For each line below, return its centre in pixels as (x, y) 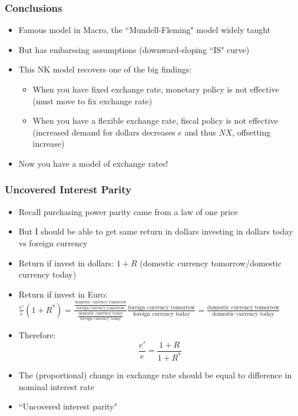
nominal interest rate (56, 386)
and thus (200, 132)
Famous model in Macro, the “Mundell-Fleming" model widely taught (145, 30)
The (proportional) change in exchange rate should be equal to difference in (155, 375)
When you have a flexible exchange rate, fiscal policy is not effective (155, 120)
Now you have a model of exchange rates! (93, 163)
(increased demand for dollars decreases (104, 132)
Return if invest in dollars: (66, 263)
